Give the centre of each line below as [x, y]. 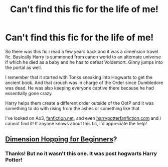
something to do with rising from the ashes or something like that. [73, 108]
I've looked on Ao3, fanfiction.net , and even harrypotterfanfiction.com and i [83, 118]
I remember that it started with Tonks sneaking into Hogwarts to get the [79, 77]
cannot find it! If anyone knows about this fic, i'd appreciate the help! [76, 123]
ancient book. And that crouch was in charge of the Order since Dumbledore [84, 82]
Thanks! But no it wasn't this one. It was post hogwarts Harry [81, 153]
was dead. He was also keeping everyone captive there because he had [79, 88]
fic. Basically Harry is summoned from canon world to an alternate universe [83, 57]
